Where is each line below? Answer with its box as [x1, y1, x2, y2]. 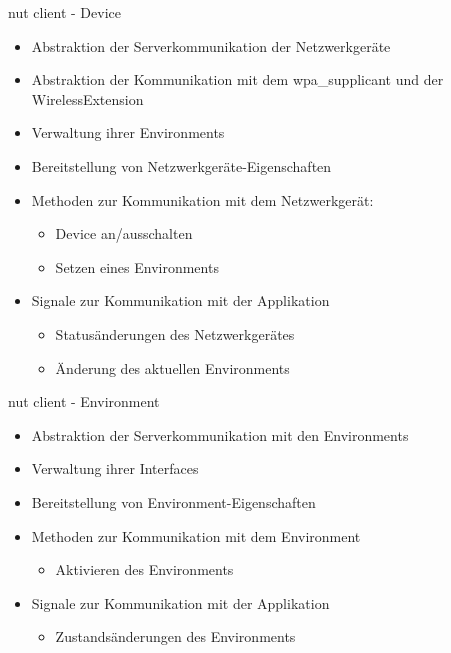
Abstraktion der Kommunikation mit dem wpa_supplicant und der [31, 69, 444, 90]
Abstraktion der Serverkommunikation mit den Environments [31, 424, 409, 445]
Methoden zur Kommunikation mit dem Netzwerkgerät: [31, 189, 374, 210]
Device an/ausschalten [55, 223, 193, 244]
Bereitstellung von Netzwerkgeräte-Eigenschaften [31, 155, 332, 176]
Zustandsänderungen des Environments [55, 626, 296, 647]
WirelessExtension [31, 88, 144, 109]
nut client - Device [8, 2, 121, 22]
